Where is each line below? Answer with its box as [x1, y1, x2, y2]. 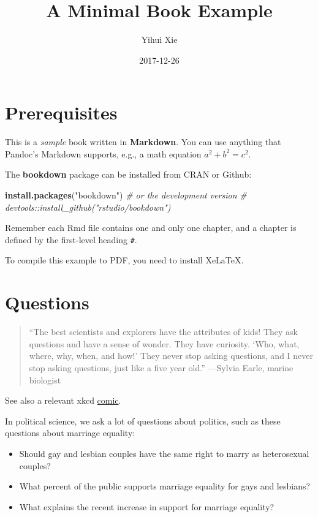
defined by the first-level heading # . [5, 233, 137, 246]
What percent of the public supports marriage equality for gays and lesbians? [19, 480, 311, 492]
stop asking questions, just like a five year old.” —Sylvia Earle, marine [29, 361, 293, 374]
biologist [29, 373, 61, 386]
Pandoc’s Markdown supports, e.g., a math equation [5, 147, 202, 160]
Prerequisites [5, 100, 118, 125]
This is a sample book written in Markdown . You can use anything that [5, 135, 281, 148]
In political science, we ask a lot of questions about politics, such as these [5, 414, 281, 427]
